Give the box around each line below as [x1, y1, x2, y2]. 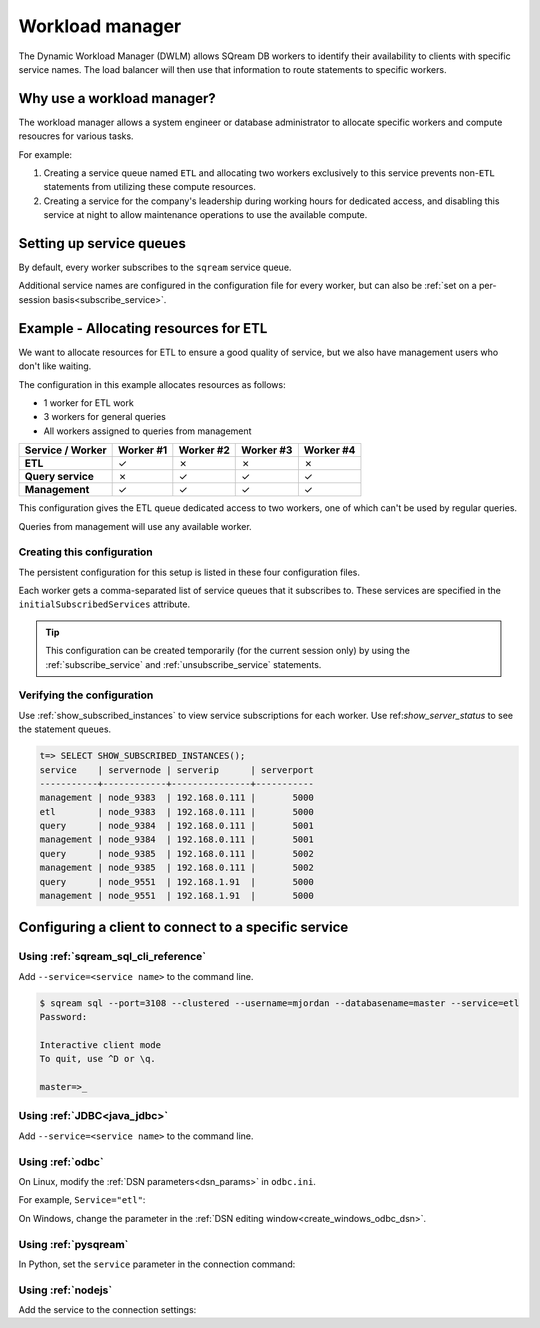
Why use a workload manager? [18, 90, 216, 107]
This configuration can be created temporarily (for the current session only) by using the [45, 645, 410, 657]
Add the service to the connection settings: [18, 1304, 197, 1316]
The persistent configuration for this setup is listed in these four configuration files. [18, 566, 360, 578]
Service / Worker [24, 443, 107, 457]
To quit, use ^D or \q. [39, 1053, 157, 1065]
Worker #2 [178, 443, 230, 457]
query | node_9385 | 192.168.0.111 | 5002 [39, 848, 314, 859]
